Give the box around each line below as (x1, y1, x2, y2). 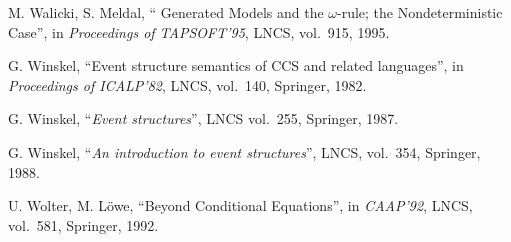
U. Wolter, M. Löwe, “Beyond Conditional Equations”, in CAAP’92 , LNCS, (8, 195, 473, 216)
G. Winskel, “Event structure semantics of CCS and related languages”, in (8, 55, 464, 76)
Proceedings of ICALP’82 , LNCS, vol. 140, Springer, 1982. (8, 74, 367, 95)
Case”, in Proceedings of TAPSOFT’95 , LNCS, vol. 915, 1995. (8, 21, 390, 42)
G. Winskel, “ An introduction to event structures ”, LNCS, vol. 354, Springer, (8, 141, 481, 162)
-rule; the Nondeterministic (337, 2, 503, 22)
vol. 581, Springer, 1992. (8, 214, 159, 235)
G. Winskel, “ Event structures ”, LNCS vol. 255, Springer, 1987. (8, 108, 399, 129)
